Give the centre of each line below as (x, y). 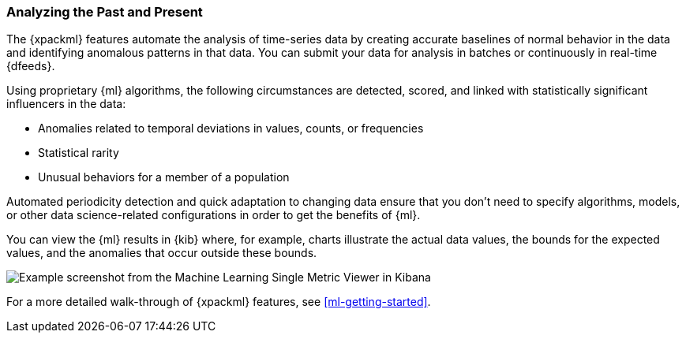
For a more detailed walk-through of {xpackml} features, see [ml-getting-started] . (219, 302)
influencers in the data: (66, 104)
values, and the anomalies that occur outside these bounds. (162, 253)
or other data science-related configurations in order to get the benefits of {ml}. (214, 215)
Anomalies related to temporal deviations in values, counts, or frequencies (231, 129)
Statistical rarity (79, 153)
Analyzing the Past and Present (105, 12)
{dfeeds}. (31, 66)
